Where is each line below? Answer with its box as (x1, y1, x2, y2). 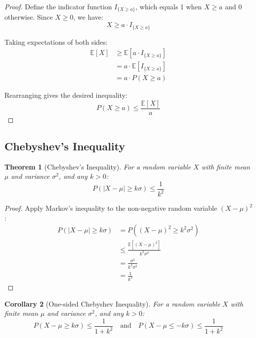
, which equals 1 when (135, 1, 202, 11)
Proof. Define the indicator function (4, 1, 112, 11)
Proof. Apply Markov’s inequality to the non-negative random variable (4, 203, 217, 213)
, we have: (73, 12, 103, 22)
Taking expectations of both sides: (4, 36, 108, 47)
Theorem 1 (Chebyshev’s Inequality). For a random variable (4, 161, 191, 171)
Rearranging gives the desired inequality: (4, 90, 128, 100)
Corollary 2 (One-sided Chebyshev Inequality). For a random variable (4, 298, 220, 309)
